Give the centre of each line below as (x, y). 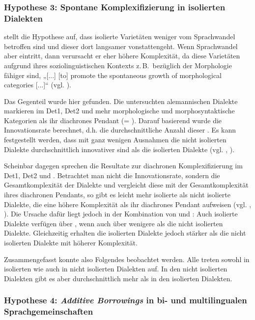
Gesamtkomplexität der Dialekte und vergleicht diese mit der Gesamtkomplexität (126, 185)
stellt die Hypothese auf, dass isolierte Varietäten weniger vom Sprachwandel (120, 37)
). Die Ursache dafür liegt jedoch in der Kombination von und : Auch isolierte (121, 214)
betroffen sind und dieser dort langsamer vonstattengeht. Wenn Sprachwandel (121, 46)
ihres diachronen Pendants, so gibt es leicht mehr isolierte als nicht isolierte (117, 195)
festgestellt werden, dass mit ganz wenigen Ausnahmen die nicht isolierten (115, 140)
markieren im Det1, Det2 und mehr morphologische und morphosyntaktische (119, 111)
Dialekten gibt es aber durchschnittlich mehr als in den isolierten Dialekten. (118, 278)
